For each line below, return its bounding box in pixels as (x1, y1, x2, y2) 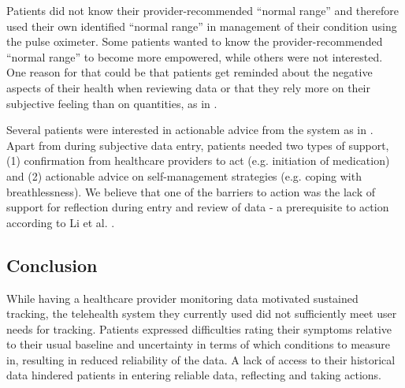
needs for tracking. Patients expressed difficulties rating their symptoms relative (6, 320, 392, 337)
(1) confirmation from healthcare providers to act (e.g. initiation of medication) (6, 152, 390, 169)
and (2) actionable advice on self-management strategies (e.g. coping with (6, 167, 362, 184)
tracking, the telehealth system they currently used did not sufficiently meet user (6, 305, 397, 322)
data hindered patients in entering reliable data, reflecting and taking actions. (6, 367, 381, 383)
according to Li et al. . (6, 214, 115, 230)
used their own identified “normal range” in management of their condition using (6, 17, 397, 34)
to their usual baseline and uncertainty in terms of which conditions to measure (6, 336, 391, 353)
